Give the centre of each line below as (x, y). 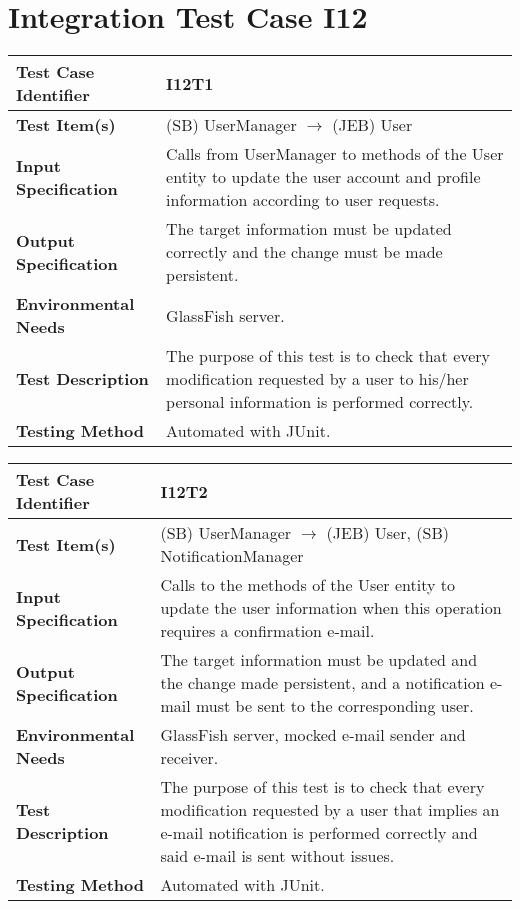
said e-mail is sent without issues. (277, 856)
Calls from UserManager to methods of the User (335, 154)
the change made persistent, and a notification (322, 683)
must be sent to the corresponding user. (334, 706)
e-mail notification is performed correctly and (319, 833)
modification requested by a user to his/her (317, 379)
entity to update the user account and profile (323, 177)
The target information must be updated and (319, 660)
